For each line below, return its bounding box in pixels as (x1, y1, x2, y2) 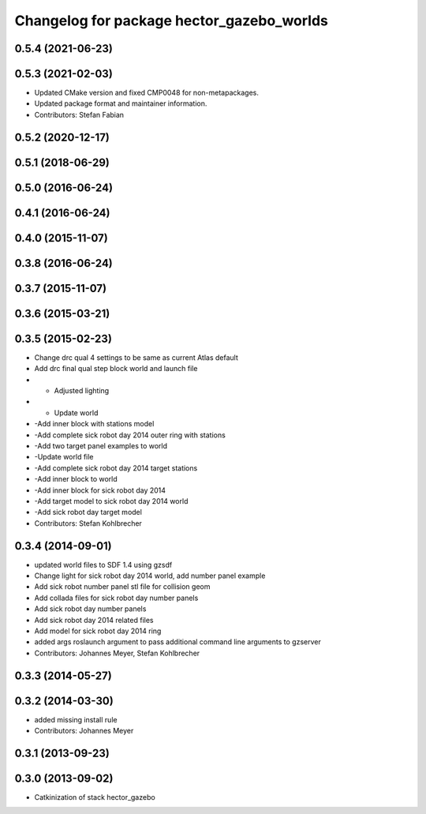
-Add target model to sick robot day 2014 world (34, 496, 189, 505)
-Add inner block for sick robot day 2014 (34, 486, 166, 495)
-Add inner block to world (34, 475, 118, 484)
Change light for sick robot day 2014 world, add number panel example (34, 571, 266, 580)
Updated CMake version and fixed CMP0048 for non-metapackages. (34, 88, 260, 98)
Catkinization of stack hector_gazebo (34, 793, 155, 802)
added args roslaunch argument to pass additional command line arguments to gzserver (34, 637, 321, 647)
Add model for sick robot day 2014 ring (34, 626, 162, 636)
